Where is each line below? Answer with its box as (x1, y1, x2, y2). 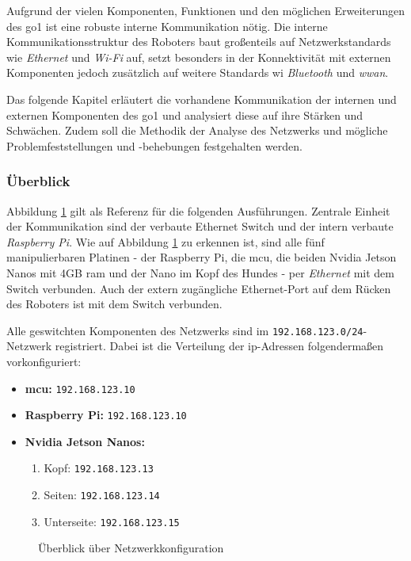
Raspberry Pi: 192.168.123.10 (25, 406, 187, 423)
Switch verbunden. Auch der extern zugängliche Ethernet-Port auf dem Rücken (6, 280, 391, 296)
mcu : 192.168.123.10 (25, 380, 135, 396)
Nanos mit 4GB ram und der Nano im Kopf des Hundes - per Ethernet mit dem (6, 264, 394, 280)
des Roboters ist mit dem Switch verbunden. (6, 296, 223, 312)
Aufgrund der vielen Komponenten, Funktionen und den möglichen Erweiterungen (6, 2, 405, 18)
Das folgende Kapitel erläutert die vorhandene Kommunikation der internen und (6, 90, 397, 107)
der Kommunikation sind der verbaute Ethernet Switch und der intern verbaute (6, 218, 394, 235)
